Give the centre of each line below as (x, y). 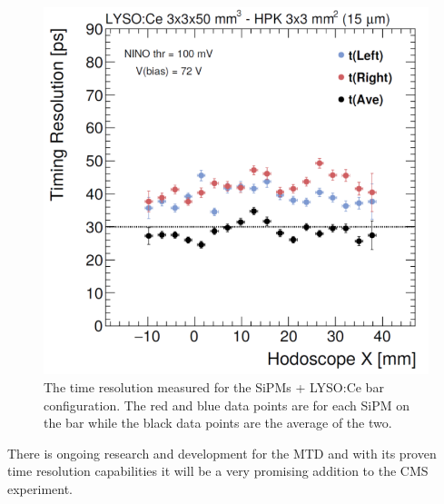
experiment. (40, 488)
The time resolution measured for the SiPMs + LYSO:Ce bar (214, 386)
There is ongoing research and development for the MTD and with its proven (222, 453)
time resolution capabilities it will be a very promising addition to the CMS (218, 471)
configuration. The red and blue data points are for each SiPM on (227, 405)
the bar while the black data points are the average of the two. (218, 423)
